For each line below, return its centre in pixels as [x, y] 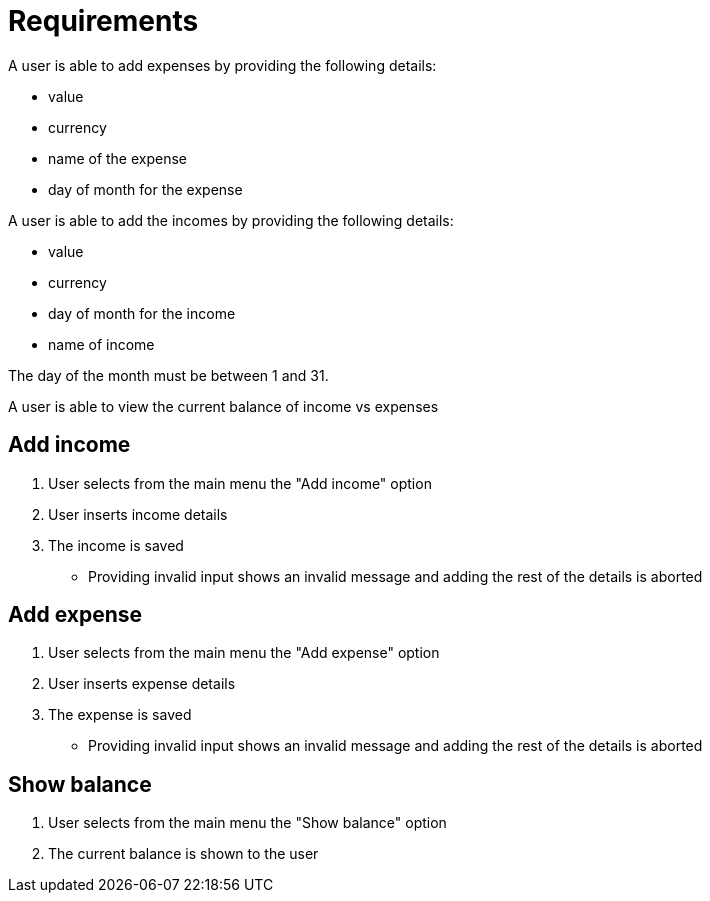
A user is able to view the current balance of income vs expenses [223, 406]
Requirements [103, 21]
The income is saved [116, 545]
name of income [101, 344]
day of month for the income [142, 313]
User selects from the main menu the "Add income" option [240, 483]
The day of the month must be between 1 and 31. [168, 375]
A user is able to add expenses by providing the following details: [222, 65]
